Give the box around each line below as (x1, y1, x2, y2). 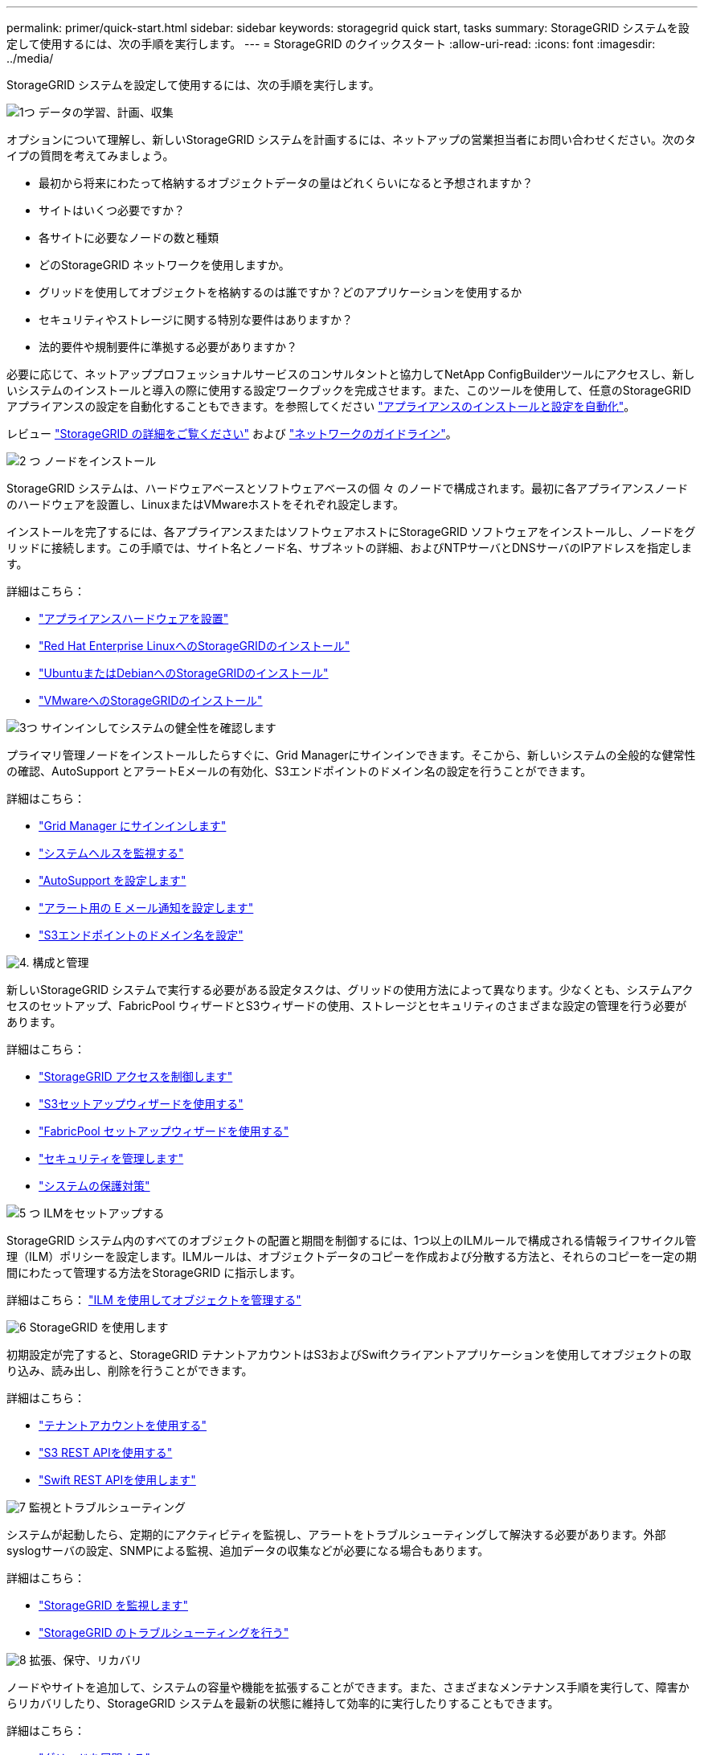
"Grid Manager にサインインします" (39, 819, 227, 832)
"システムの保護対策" (39, 1179, 150, 1192)
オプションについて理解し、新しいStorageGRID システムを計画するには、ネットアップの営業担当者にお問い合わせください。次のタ (6, 133, 697, 146)
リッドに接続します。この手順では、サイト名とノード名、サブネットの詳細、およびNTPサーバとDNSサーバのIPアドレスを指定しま (6, 541, 693, 554)
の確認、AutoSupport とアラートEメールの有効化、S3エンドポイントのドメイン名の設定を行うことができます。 (6, 764, 592, 778)
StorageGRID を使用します (29, 1320, 169, 1334)
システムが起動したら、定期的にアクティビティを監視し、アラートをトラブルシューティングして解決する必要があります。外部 (6, 1528, 666, 1541)
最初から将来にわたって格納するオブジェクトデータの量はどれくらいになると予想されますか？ (39, 176, 534, 190)
